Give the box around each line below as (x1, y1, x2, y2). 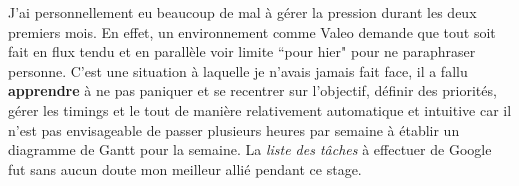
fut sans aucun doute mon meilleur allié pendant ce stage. (8, 158, 362, 179)
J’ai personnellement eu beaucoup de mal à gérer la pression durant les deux (8, 2, 477, 22)
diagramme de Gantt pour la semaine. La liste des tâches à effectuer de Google (8, 139, 492, 160)
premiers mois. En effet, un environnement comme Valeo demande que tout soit (8, 21, 496, 42)
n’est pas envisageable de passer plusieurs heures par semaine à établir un (8, 119, 460, 140)
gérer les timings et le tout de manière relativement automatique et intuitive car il (8, 99, 512, 120)
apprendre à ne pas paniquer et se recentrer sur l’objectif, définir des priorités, (8, 80, 497, 101)
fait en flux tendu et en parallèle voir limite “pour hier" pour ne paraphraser (8, 41, 476, 62)
